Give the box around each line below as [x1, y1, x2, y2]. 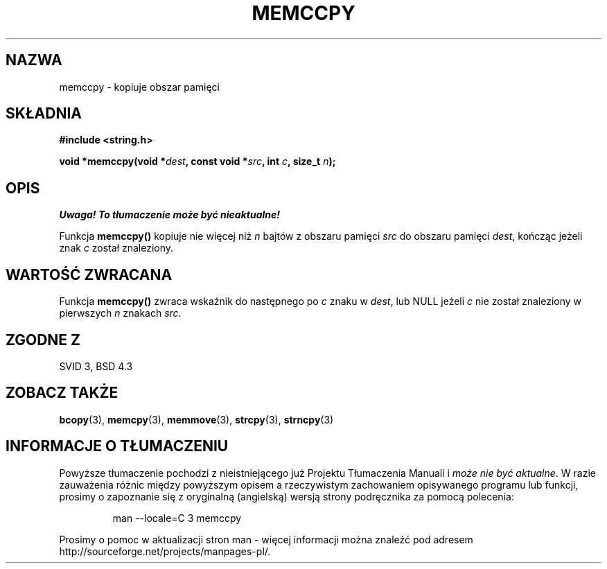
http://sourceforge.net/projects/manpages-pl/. [59, 545, 271, 557]
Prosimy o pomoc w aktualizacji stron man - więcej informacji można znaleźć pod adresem [59, 533, 473, 545]
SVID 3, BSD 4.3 [59, 360, 133, 372]
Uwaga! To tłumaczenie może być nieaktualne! [59, 209, 281, 221]
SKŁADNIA [6, 105, 82, 123]
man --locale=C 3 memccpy [112, 511, 242, 524]
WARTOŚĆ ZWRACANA [6, 265, 173, 283]
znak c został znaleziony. [59, 242, 174, 254]
